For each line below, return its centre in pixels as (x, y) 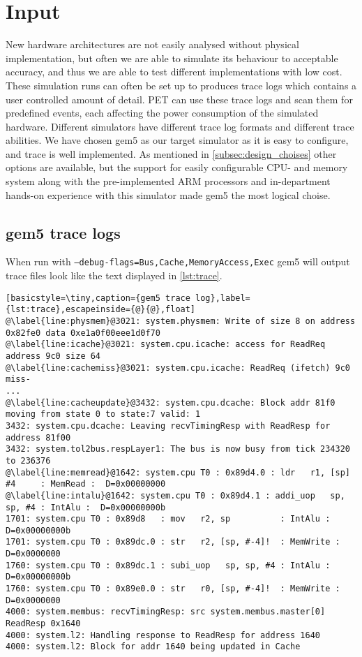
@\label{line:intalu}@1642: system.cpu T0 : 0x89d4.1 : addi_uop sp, (175, 495)
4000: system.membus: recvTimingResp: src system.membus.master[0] (166, 612)
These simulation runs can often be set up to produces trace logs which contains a (181, 85)
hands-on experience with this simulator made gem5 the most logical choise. (168, 194)
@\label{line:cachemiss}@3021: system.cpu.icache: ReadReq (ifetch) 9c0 (178, 368)
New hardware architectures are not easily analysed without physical (152, 44)
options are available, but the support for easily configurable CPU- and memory (177, 167)
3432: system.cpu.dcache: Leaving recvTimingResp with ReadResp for (168, 426)
